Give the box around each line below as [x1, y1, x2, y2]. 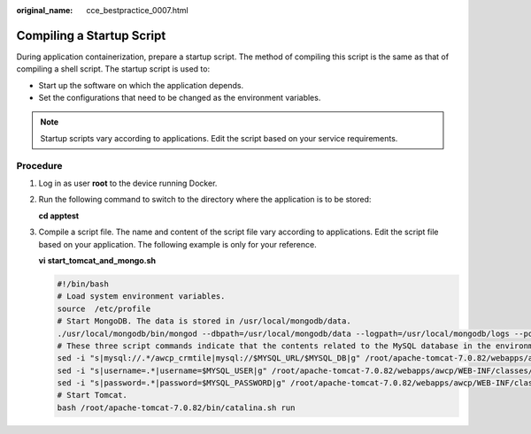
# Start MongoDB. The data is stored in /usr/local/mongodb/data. [57, 316, 351, 326]
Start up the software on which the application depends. [38, 80, 243, 90]
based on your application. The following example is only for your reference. [38, 239, 318, 249]
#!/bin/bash [57, 278, 110, 289]
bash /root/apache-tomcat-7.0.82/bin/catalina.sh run [57, 402, 296, 413]
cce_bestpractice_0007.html [86, 5, 189, 15]
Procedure [16, 159, 63, 171]
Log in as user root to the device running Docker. [38, 178, 218, 188]
